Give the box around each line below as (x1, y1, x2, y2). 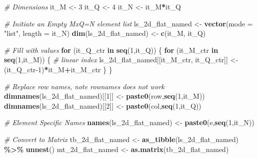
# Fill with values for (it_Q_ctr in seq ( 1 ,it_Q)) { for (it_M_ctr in (4, 44, 218, 55)
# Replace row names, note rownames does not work (4, 81, 165, 91)
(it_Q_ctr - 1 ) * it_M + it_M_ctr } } (4, 64, 112, 74)
